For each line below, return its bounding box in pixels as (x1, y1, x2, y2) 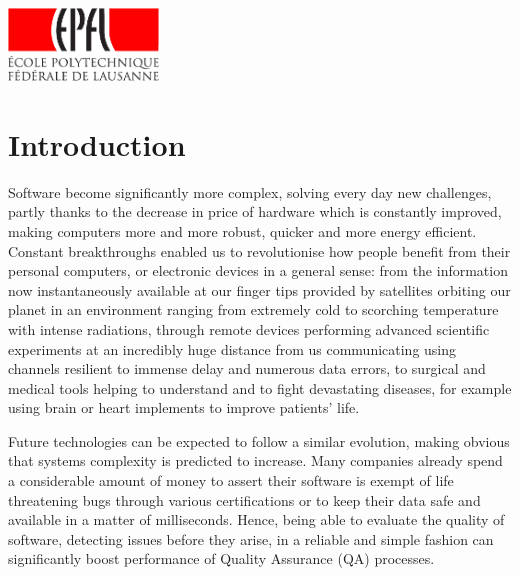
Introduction (8, 123, 186, 164)
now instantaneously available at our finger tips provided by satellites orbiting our (8, 279, 511, 300)
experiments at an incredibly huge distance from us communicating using (8, 338, 457, 359)
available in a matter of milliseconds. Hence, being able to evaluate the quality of (8, 509, 505, 530)
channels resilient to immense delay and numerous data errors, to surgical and (8, 358, 486, 379)
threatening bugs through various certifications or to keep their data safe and (8, 489, 481, 510)
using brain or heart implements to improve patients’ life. (8, 397, 360, 418)
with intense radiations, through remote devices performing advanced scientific (8, 318, 490, 339)
